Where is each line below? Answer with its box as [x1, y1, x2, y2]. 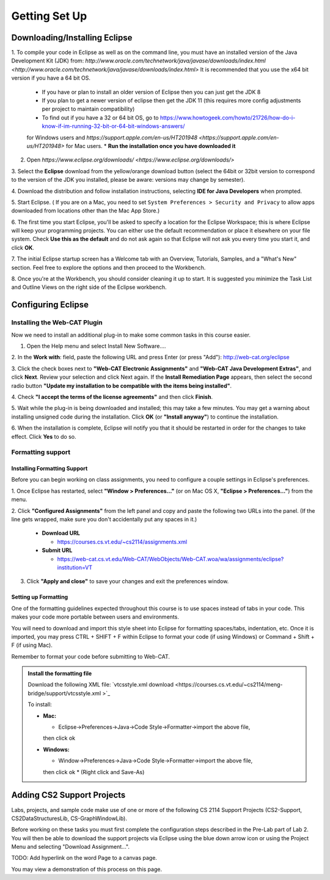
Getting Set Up [11, 9, 87, 23]
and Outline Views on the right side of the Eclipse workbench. [11, 283, 167, 291]
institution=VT [57, 564, 93, 571]
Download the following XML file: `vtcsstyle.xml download [28, 681, 174, 688]
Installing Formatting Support [11, 465, 88, 472]
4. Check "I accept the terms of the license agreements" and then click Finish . [11, 393, 213, 400]
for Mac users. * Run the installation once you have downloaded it [65, 142, 236, 149]
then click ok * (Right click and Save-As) [43, 768, 145, 775]
